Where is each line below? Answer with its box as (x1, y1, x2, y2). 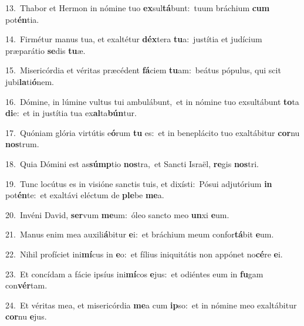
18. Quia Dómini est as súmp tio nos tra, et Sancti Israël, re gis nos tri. (5, 157, 259, 169)
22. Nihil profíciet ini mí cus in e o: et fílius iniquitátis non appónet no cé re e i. (5, 247, 283, 260)
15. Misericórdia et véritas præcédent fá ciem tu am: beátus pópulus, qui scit (5, 64, 281, 76)
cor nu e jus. (5, 310, 47, 322)
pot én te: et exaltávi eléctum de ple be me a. (5, 189, 164, 201)
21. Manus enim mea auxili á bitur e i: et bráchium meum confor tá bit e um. (5, 228, 274, 240)
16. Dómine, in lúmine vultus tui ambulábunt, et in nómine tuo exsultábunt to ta (5, 95, 299, 107)
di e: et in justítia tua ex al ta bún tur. (5, 107, 137, 119)
